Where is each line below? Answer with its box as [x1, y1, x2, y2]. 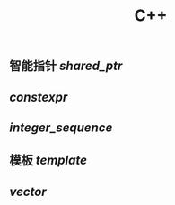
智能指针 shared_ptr [9, 58, 123, 74]
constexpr [9, 89, 68, 104]
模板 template [9, 153, 88, 168]
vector [9, 183, 47, 199]
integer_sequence [9, 120, 113, 135]
